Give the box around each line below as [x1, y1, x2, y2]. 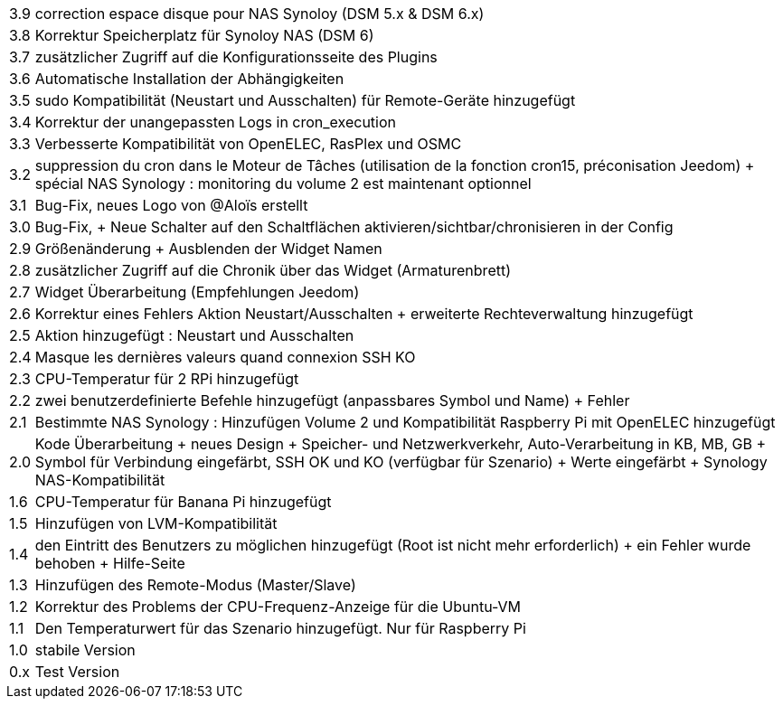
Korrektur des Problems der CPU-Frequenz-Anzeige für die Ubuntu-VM [34, 598, 522, 616]
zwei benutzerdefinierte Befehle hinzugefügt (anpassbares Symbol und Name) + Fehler [34, 391, 630, 409]
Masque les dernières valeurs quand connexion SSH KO [34, 348, 416, 366]
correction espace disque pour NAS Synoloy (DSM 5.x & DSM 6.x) [34, 5, 485, 23]
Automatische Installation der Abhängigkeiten [34, 70, 344, 88]
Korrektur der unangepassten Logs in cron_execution [34, 113, 396, 131]
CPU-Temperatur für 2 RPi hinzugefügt [34, 370, 299, 388]
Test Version [34, 663, 120, 681]
